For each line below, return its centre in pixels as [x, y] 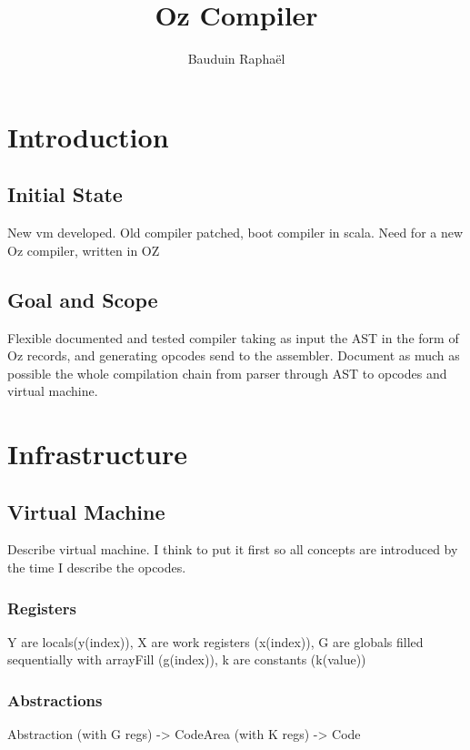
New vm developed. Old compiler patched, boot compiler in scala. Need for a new [235, 233]
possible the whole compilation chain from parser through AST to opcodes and [227, 373]
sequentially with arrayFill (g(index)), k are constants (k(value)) [187, 659]
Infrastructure [97, 454]
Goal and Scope [83, 299]
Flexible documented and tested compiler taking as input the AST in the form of [233, 337]
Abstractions [55, 699]
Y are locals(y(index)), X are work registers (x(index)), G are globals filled [215, 641]
